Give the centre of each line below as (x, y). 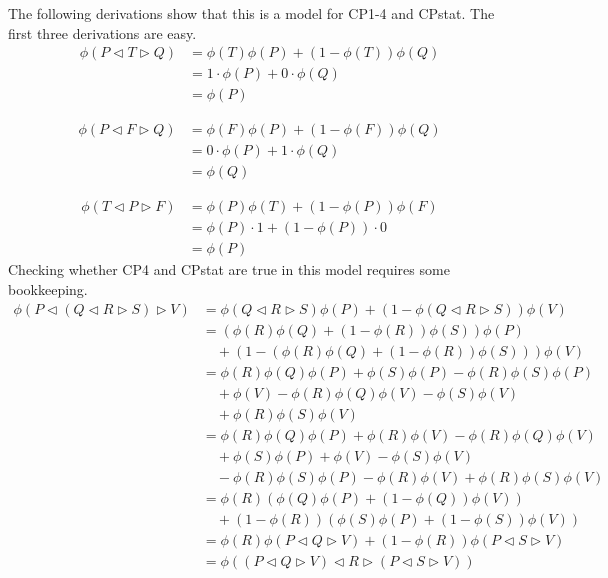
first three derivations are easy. (102, 32)
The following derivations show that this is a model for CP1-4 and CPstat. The (251, 13)
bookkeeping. (48, 289)
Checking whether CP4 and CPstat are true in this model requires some (229, 269)
